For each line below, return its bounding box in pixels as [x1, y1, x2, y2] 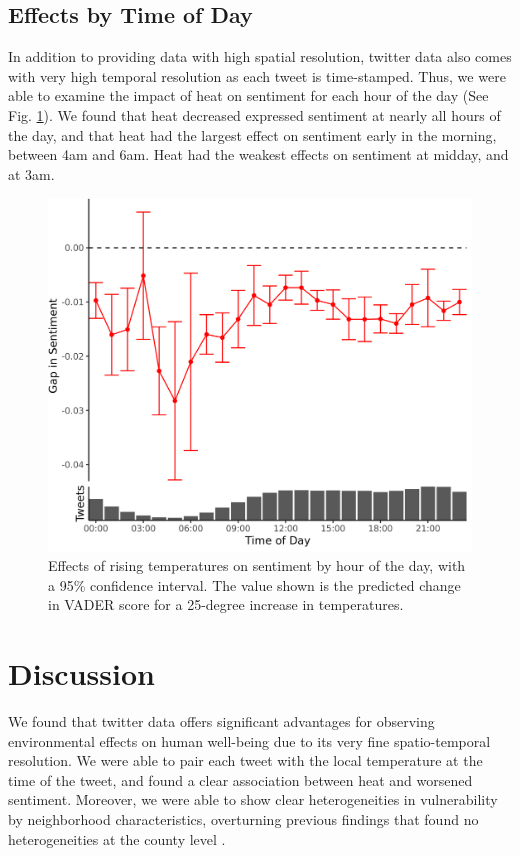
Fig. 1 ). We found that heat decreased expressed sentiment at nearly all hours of [8, 104, 501, 125]
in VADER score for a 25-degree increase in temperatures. [48, 594, 404, 615]
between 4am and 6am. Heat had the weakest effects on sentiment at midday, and [8, 144, 509, 165]
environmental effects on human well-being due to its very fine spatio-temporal [8, 730, 491, 751]
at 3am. [8, 163, 55, 184]
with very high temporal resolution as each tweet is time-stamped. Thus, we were [8, 65, 506, 86]
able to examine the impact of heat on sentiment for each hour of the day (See [8, 85, 489, 106]
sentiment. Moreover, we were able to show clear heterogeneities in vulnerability [8, 789, 498, 810]
